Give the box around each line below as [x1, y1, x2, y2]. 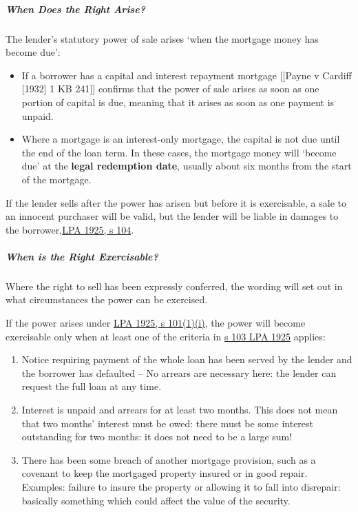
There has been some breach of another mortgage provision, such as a [21, 452, 316, 467]
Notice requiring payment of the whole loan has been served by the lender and [21, 352, 352, 367]
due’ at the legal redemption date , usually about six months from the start [21, 158, 352, 173]
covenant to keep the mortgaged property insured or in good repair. [21, 466, 308, 480]
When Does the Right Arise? [6, 1, 145, 16]
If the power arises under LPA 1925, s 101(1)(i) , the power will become [6, 316, 306, 330]
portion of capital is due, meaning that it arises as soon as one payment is [21, 94, 335, 109]
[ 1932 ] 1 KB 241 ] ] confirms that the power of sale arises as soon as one [21, 81, 319, 96]
